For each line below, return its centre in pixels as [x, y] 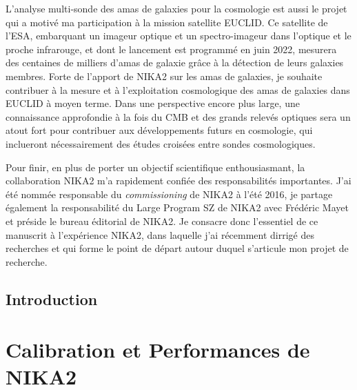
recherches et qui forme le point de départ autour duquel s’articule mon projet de [177, 248]
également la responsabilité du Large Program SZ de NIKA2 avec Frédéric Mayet [177, 207]
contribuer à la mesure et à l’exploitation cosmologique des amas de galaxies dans [178, 89]
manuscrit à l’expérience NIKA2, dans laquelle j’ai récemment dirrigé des [160, 234]
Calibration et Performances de [158, 350]
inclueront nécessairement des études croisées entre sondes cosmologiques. [161, 143]
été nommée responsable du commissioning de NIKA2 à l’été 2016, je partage [169, 194]
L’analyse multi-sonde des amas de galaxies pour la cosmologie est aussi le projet [176, 8]
